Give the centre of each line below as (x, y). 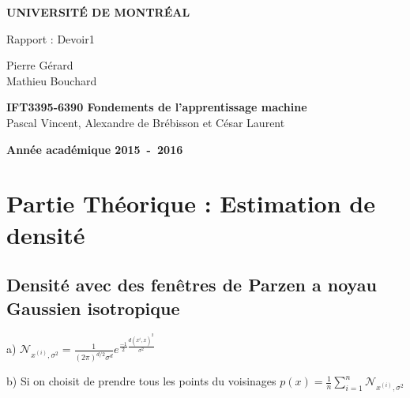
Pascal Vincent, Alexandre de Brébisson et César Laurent (146, 122)
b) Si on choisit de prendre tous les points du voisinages (141, 381)
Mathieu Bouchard (52, 80)
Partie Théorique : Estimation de (191, 203)
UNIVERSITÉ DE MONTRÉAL (98, 12)
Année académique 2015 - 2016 (95, 149)
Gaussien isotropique (93, 308)
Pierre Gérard (40, 65)
